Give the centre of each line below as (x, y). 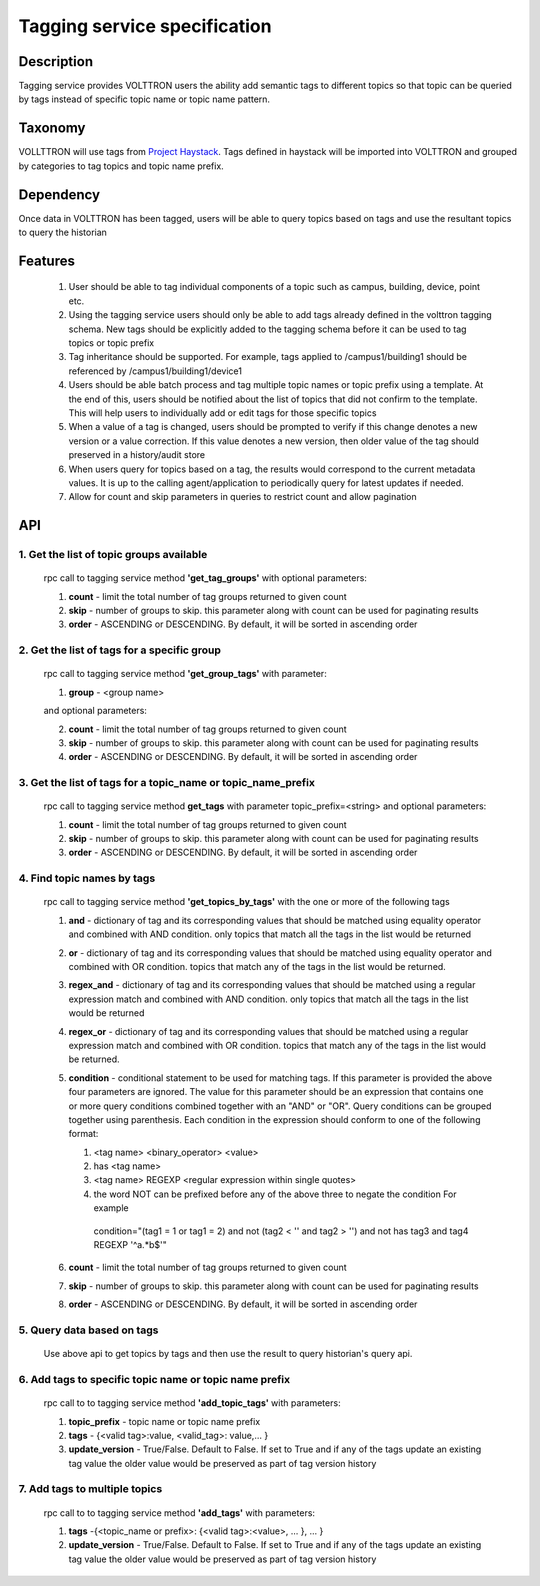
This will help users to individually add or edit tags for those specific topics (222, 412)
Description (56, 61)
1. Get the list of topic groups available (113, 555)
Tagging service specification (145, 26)
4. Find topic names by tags (87, 878)
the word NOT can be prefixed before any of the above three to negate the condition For (275, 1194)
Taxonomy (52, 128)
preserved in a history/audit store (137, 455)
